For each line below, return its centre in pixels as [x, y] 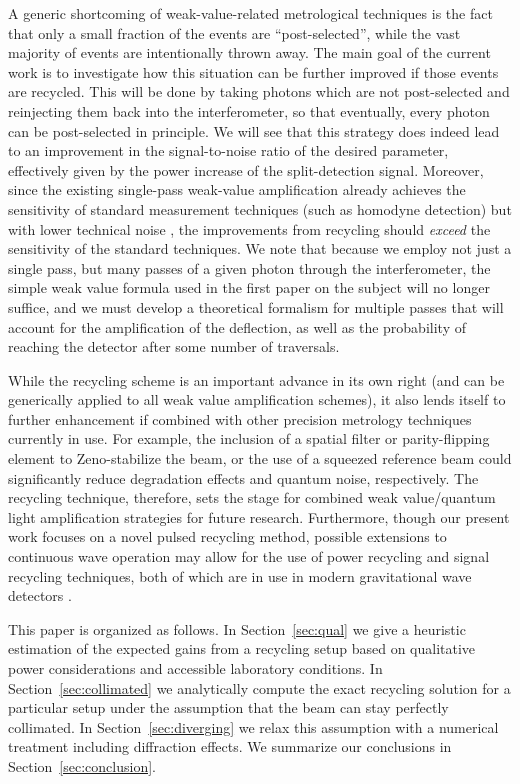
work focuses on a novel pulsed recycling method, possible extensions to [227, 536]
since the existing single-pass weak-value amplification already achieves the [237, 189]
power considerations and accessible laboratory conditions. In [195, 668]
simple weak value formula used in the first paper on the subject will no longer [249, 287]
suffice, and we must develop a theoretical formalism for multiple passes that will [256, 306]
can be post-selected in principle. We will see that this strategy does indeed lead [254, 130]
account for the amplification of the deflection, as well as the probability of [237, 326]
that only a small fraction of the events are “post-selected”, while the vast [234, 32]
